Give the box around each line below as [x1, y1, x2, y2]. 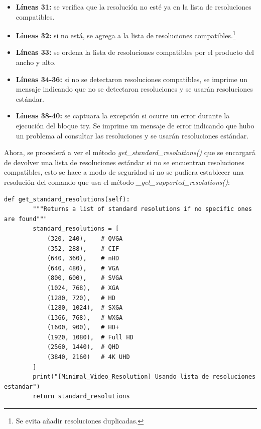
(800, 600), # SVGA [47, 274, 123, 282]
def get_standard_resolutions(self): [4, 195, 130, 203]
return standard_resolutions [33, 393, 130, 400]
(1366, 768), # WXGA [47, 314, 123, 321]
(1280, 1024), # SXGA [47, 304, 123, 312]
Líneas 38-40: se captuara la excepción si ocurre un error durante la [16, 110, 230, 121]
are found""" [4, 215, 47, 223]
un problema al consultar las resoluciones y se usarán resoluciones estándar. [16, 130, 249, 140]
